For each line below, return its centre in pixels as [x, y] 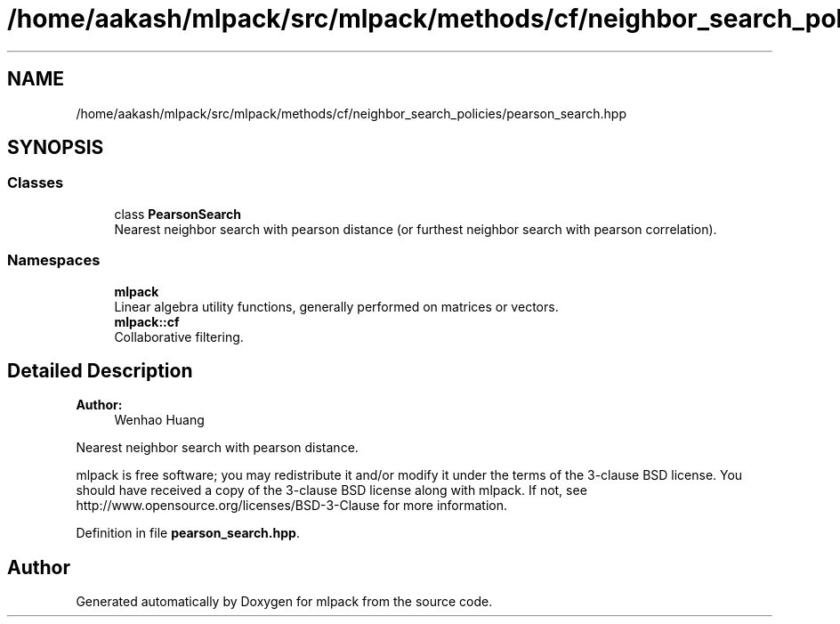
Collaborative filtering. [179, 336]
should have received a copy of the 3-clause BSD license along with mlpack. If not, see [331, 490]
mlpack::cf [147, 321]
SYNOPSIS [56, 148]
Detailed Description [100, 370]
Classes [36, 183]
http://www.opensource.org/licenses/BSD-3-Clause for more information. [291, 506]
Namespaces [54, 260]
